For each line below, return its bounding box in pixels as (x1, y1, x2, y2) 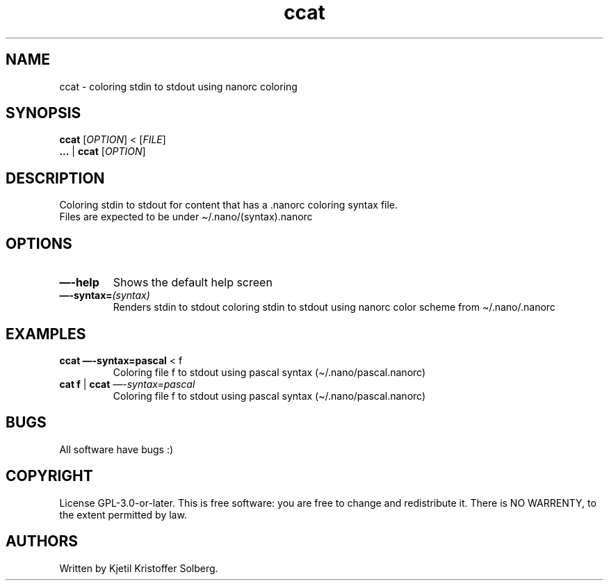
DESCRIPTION (6, 169, 105, 187)
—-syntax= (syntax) (59, 289, 150, 302)
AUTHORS (6, 532, 79, 551)
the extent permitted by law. (59, 508, 187, 521)
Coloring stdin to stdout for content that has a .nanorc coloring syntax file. (59, 199, 398, 211)
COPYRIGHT (6, 467, 93, 485)
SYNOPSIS (6, 104, 81, 122)
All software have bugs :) (59, 443, 174, 455)
